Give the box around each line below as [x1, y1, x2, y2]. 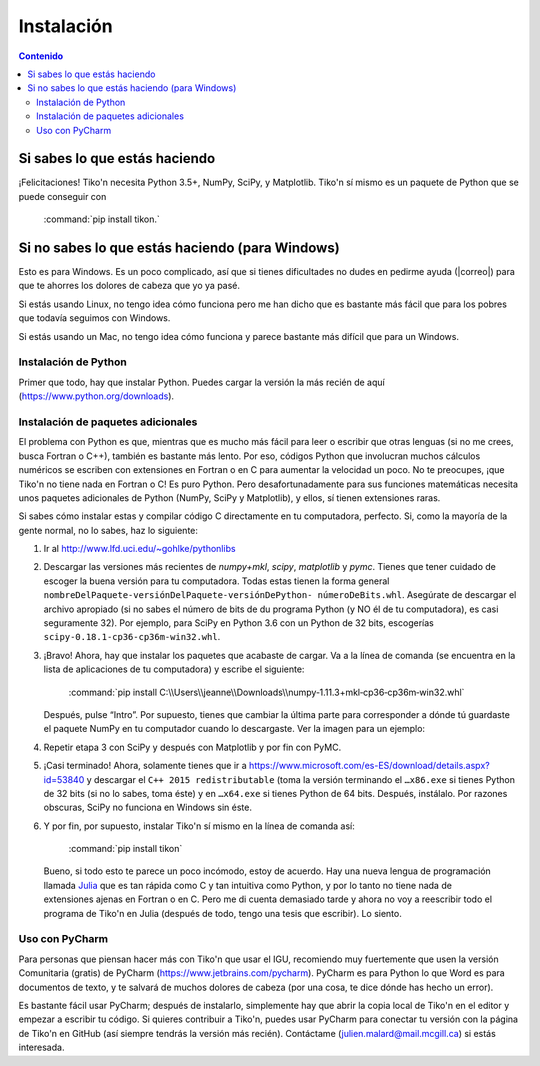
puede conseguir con [18, 190, 107, 202]
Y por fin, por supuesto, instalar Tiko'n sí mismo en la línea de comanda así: [43, 820, 355, 832]
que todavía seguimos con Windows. [18, 312, 171, 324]
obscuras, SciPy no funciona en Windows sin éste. [43, 801, 252, 814]
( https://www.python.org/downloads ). [18, 390, 175, 402]
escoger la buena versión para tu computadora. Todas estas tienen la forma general [43, 575, 390, 587]
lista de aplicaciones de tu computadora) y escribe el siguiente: [43, 663, 305, 675]
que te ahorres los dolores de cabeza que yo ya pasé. [18, 280, 240, 292]
